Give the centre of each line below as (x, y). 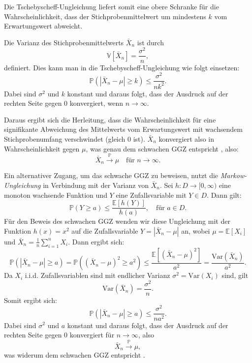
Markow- (234, 175)
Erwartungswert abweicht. (43, 26)
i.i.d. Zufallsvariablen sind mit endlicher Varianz (97, 275)
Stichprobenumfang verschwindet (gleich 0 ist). (75, 138)
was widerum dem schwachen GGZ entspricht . (75, 354)
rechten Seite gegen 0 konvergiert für (59, 335)
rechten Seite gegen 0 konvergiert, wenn (63, 103)
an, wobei (196, 230)
